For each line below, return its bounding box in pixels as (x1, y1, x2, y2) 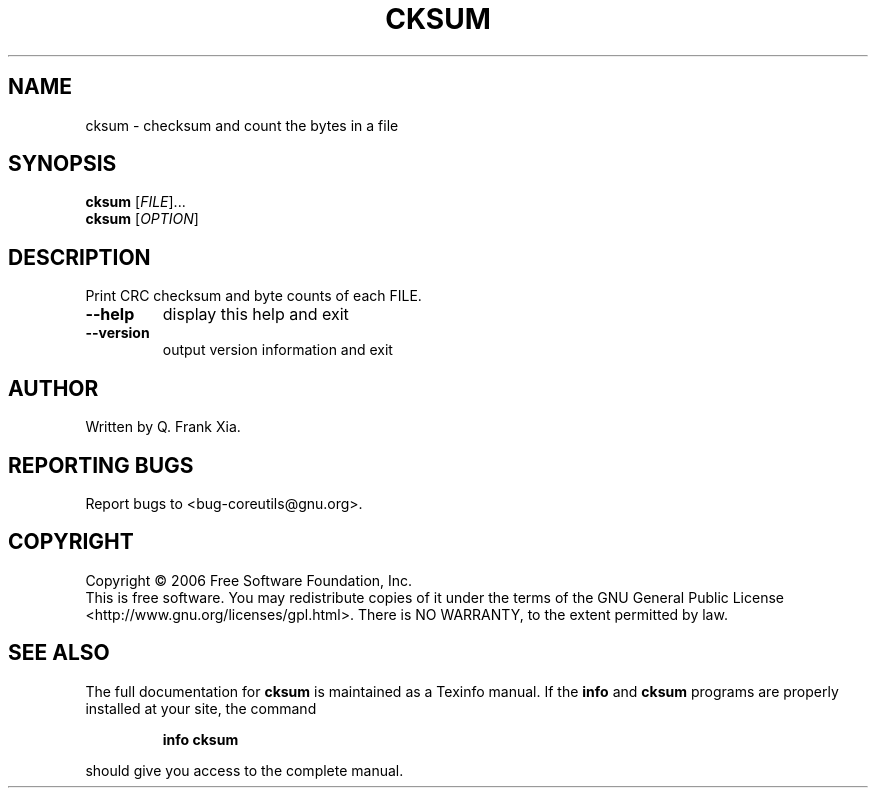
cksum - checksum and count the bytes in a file (85, 116, 399, 134)
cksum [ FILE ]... (85, 193, 186, 211)
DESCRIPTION (8, 244, 151, 270)
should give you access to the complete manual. (85, 761, 404, 779)
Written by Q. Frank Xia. (85, 418, 241, 436)
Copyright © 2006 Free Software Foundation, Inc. (85, 571, 413, 589)
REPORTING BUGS (8, 452, 194, 478)
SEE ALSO (8, 640, 110, 666)
